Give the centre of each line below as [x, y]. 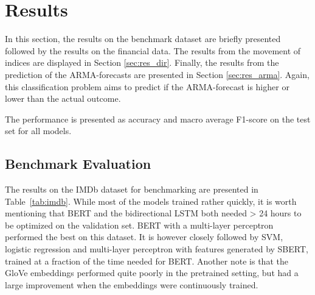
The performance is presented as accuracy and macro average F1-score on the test [158, 119]
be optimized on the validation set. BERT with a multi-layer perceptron [139, 225]
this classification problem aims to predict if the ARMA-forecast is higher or [147, 86]
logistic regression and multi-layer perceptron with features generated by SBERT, [157, 249]
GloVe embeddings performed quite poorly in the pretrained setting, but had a [152, 273]
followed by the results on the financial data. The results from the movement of [153, 50]
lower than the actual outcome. [63, 98]
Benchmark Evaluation [78, 164]
